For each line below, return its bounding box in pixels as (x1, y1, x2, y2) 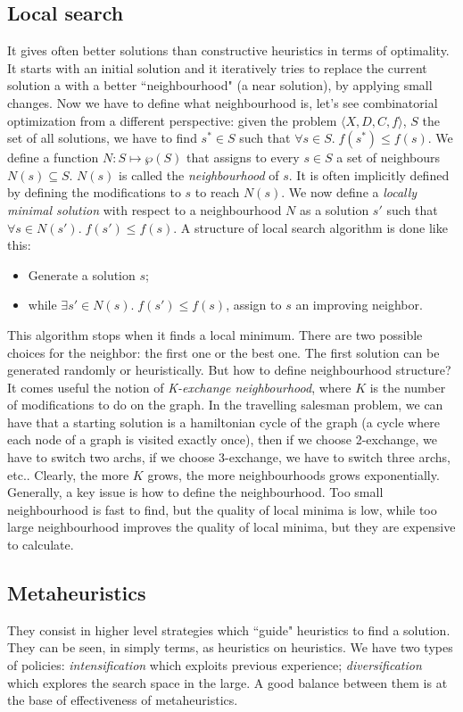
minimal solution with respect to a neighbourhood (7, 200, 282, 219)
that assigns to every (186, 148, 300, 167)
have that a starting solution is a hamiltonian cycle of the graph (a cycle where (7, 412, 440, 431)
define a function (7, 148, 99, 167)
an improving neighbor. (295, 295, 423, 314)
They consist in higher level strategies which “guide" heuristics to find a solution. (7, 620, 451, 639)
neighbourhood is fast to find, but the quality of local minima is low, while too (7, 500, 437, 518)
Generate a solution (28, 265, 136, 284)
